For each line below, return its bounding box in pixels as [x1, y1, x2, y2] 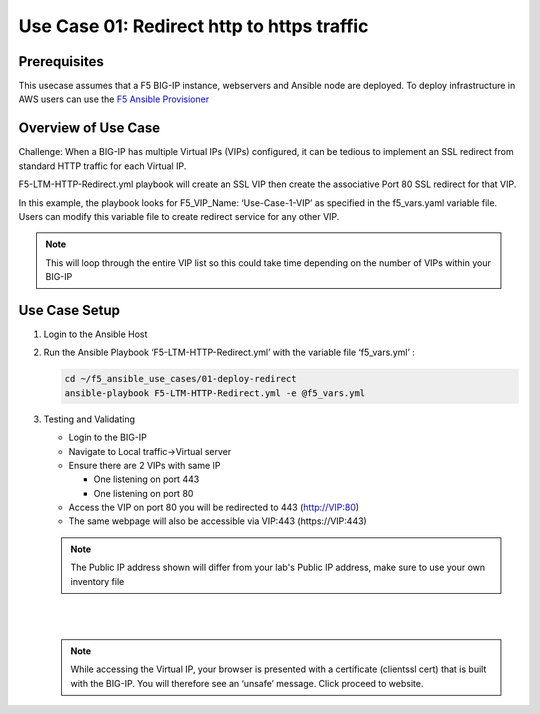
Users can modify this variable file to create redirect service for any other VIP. [18, 210, 340, 222]
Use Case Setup [18, 301, 120, 319]
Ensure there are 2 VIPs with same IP [68, 459, 221, 471]
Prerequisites [18, 53, 104, 70]
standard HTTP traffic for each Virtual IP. [18, 160, 187, 172]
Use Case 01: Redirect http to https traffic [18, 15, 369, 37]
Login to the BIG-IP [68, 431, 147, 444]
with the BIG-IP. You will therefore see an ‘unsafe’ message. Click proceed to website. [70, 677, 424, 689]
